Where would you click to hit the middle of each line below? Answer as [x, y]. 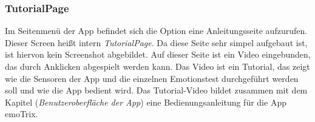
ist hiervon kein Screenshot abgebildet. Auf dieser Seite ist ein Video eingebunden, [158, 54]
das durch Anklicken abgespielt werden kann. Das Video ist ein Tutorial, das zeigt [157, 66]
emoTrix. [22, 114]
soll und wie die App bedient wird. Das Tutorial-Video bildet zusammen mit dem [156, 90]
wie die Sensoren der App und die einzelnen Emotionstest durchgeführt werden [152, 78]
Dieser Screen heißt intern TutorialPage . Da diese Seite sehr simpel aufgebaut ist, [156, 42]
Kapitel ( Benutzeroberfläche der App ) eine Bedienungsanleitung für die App [146, 102]
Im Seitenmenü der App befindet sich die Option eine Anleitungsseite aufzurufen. [156, 31]
